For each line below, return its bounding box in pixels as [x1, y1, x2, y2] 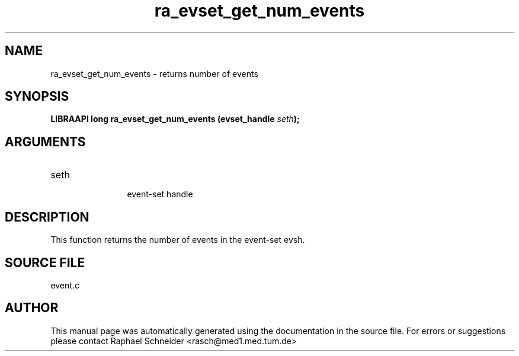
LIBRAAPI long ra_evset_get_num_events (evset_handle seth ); [50, 114, 300, 124]
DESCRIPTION [5, 209, 89, 224]
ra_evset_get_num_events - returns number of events [50, 68, 258, 79]
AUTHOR [5, 300, 59, 316]
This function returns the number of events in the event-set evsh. [50, 235, 305, 245]
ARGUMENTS [5, 134, 86, 149]
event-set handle [127, 189, 193, 200]
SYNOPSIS [5, 89, 69, 104]
